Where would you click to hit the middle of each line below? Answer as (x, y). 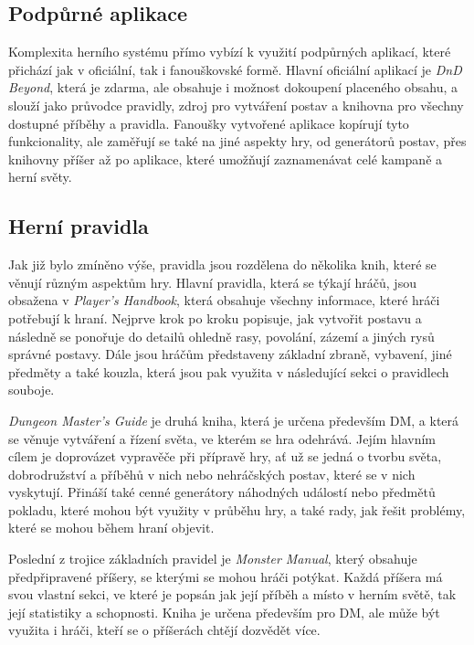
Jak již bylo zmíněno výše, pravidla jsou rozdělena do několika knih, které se (222, 264)
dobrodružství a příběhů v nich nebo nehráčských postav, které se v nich (212, 474)
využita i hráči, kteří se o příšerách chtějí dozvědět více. (164, 630)
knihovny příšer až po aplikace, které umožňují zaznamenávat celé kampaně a (226, 159)
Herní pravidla (79, 226)
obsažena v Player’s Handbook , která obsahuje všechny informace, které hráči (224, 300)
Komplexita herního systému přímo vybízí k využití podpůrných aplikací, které (230, 52)
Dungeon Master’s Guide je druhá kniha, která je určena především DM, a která (234, 420)
